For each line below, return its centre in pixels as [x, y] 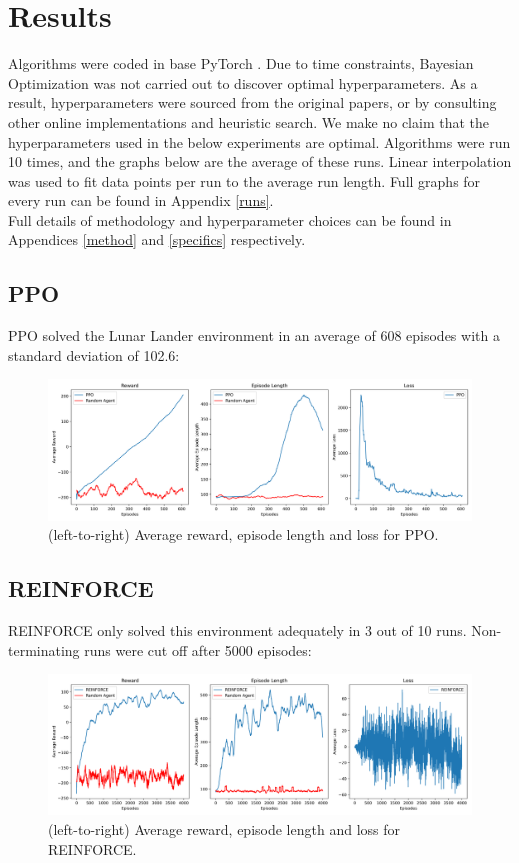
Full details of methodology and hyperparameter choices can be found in [230, 219]
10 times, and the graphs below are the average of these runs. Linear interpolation [260, 161]
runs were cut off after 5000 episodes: [198, 649]
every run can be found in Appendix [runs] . [141, 200]
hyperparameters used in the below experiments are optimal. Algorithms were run [259, 141]
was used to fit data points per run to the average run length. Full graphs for [244, 180]
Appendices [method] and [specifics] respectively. [157, 239]
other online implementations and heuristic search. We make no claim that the [248, 121]
